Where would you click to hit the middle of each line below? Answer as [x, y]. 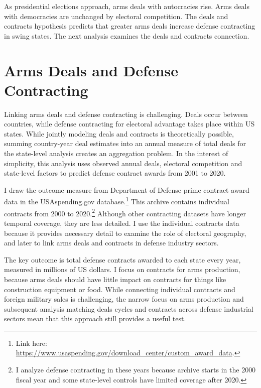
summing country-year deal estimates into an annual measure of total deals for [125, 143]
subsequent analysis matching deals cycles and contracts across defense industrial [129, 308]
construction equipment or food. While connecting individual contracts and [120, 289]
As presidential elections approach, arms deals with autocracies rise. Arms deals [127, 6]
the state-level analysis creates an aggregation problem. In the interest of [116, 153]
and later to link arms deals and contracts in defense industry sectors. [111, 243]
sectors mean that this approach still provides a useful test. [95, 318]
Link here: [31, 343]
